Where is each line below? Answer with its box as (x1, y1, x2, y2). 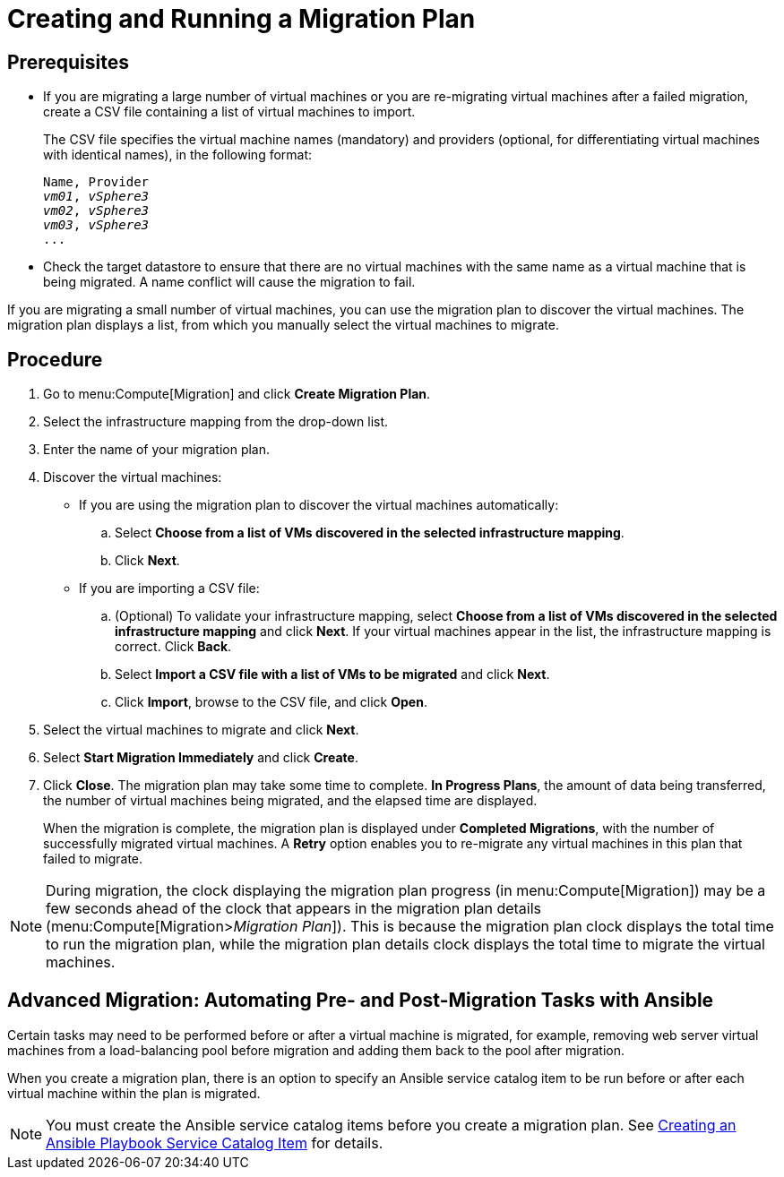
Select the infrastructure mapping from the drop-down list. (43, 414, 389, 430)
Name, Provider (43, 175, 150, 190)
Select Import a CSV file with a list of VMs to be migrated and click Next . (115, 666, 550, 683)
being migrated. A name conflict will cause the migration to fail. (43, 274, 416, 290)
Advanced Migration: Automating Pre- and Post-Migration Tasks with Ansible (7, 989, 714, 1012)
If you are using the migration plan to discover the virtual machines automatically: (79, 497, 559, 513)
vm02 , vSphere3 (43, 203, 150, 219)
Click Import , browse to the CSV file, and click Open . (115, 694, 427, 710)
